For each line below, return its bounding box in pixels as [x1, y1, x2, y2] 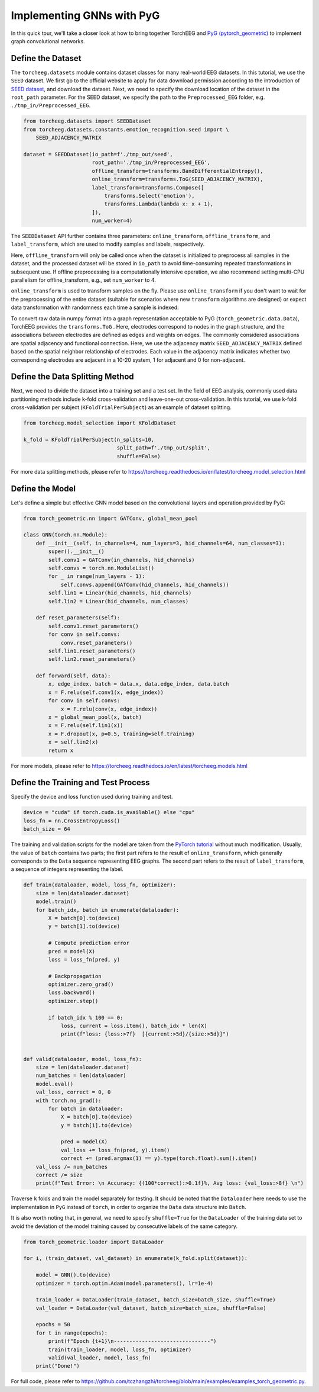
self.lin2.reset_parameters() [48, 656, 136, 663]
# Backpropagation [48, 973, 102, 979]
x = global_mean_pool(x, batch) [48, 714, 142, 721]
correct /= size [35, 1172, 83, 1178]
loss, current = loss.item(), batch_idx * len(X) [60, 1023, 207, 1030]
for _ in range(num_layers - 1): [48, 573, 145, 580]
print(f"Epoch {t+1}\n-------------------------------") [48, 1338, 217, 1345]
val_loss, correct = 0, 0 [35, 1089, 111, 1095]
